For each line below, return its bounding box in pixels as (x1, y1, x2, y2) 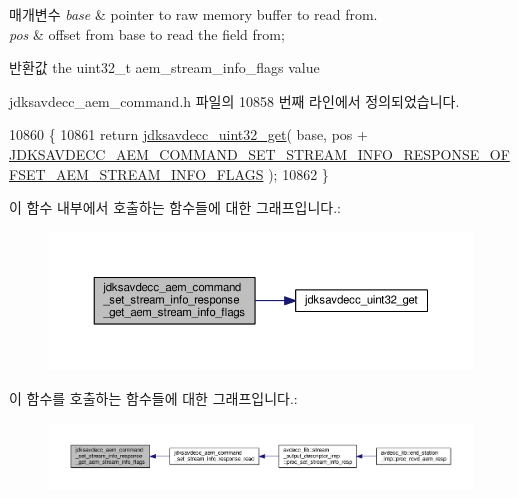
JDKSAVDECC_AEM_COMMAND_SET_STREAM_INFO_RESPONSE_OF (9, 143, 510, 164)
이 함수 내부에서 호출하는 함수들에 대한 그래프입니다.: (9, 197, 341, 218)
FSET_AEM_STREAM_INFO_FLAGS (9, 163, 264, 184)
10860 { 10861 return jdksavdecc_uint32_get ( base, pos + (9, 124, 368, 145)
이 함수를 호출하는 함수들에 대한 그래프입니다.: (9, 387, 298, 408)
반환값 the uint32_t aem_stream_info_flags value (9, 57, 320, 78)
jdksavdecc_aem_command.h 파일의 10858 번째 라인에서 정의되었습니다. (9, 90, 460, 111)
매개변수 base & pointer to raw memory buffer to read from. (9, 4, 378, 24)
